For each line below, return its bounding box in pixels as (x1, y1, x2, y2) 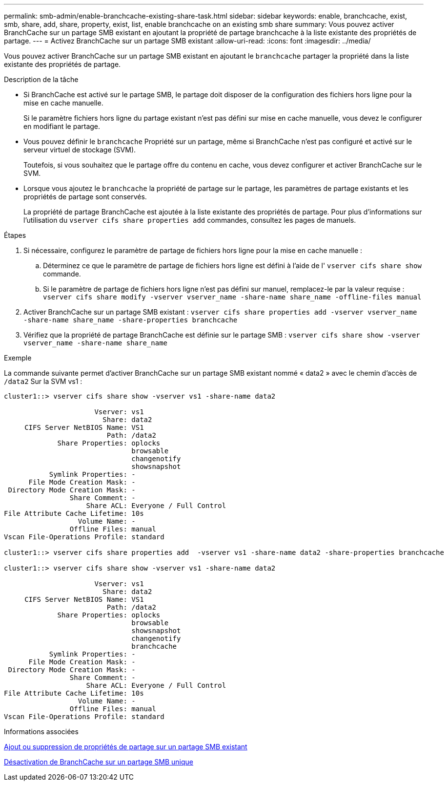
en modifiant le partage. (23, 122, 101, 130)
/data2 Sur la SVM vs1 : (4, 377, 82, 385)
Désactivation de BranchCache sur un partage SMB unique (4, 758, 193, 766)
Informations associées (4, 727, 79, 736)
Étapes (4, 231, 26, 239)
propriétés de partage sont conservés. (23, 192, 147, 201)
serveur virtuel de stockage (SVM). (23, 146, 136, 154)
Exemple (4, 354, 32, 362)
